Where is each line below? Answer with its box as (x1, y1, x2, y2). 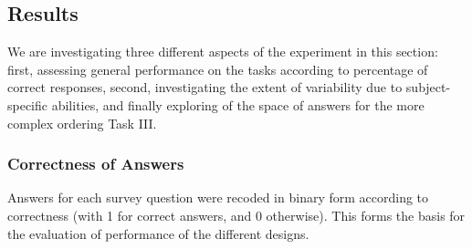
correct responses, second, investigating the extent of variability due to (7, 78, 403, 97)
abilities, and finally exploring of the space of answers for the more (51, 95, 425, 114)
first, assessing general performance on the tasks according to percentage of (7, 59, 428, 78)
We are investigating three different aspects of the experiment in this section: (7, 42, 438, 61)
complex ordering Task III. (7, 113, 157, 132)
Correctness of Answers (7, 152, 184, 175)
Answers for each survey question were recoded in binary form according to (7, 188, 429, 207)
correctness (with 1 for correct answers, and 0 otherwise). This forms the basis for (7, 205, 466, 224)
